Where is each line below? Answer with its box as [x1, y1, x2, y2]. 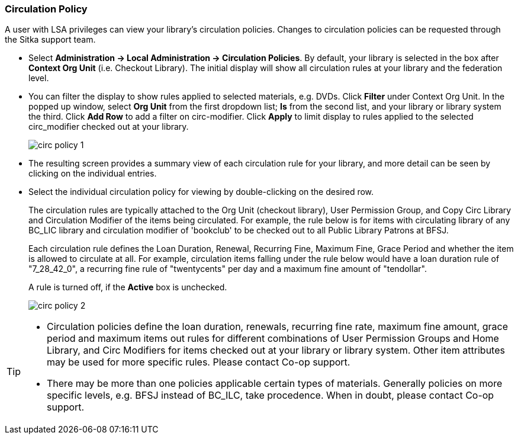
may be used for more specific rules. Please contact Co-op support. [47, 356, 350, 368]
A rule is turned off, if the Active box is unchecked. [28, 282, 227, 293]
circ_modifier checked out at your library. [28, 121, 189, 132]
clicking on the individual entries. [28, 168, 157, 179]
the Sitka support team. [5, 34, 96, 45]
